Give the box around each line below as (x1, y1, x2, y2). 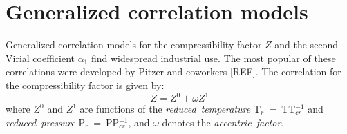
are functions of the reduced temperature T (79, 102, 261, 115)
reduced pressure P (6, 115, 85, 129)
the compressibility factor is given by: (6, 77, 165, 92)
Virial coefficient (6, 50, 75, 65)
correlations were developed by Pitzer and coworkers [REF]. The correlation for (6, 64, 341, 79)
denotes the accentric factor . (162, 115, 284, 129)
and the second (274, 37, 339, 52)
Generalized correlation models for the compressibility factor (6, 37, 262, 52)
